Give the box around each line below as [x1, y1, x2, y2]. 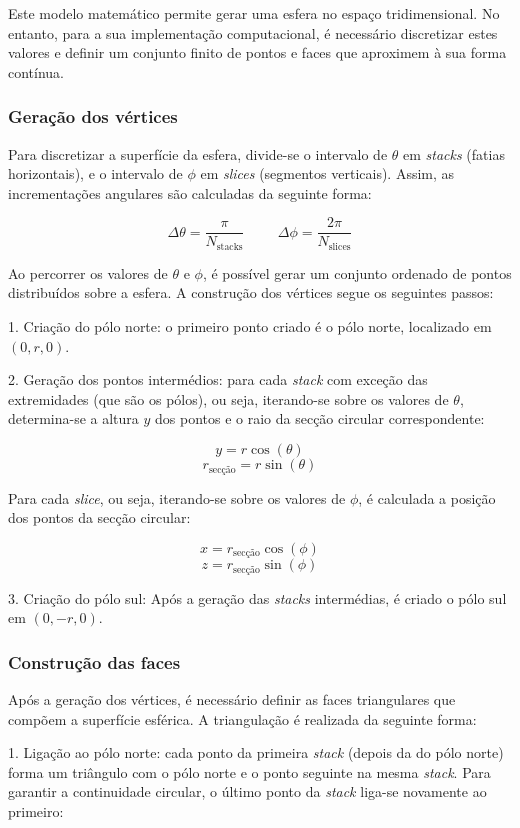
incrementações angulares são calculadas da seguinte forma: [8, 182, 372, 203]
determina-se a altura [8, 408, 139, 429]
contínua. [8, 61, 65, 82]
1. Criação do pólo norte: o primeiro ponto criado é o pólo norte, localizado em [8, 316, 492, 337]
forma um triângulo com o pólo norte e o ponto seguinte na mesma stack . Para [8, 761, 491, 782]
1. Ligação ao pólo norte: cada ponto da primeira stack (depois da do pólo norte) [8, 742, 504, 763]
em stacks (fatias [403, 143, 505, 164]
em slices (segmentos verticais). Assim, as [200, 163, 455, 184]
